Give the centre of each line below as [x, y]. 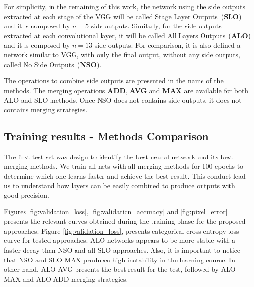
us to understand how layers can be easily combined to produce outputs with [120, 185]
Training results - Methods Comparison [106, 136]
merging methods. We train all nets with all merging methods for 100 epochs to [124, 166]
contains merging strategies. [46, 109]
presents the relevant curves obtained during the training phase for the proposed [125, 221]
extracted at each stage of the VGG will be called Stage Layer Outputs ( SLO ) [123, 16]
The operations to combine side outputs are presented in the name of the [114, 81]
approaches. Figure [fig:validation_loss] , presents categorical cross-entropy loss [122, 230]
